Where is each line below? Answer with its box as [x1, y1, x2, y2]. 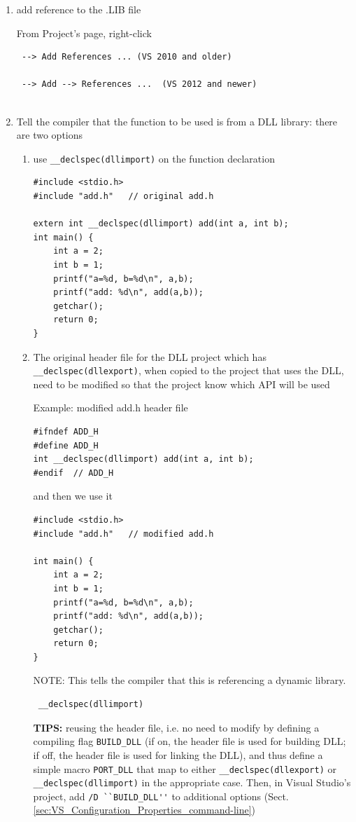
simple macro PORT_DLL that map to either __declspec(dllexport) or [33, 761, 336, 776]
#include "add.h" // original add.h [33, 191, 214, 201]
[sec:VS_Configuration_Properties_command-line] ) [33, 802, 256, 817]
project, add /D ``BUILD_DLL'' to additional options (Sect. [33, 788, 289, 803]
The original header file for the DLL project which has [33, 349, 266, 364]
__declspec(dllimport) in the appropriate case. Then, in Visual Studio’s [33, 775, 351, 790]
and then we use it [33, 488, 113, 503]
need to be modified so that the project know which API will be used [33, 376, 330, 391]
